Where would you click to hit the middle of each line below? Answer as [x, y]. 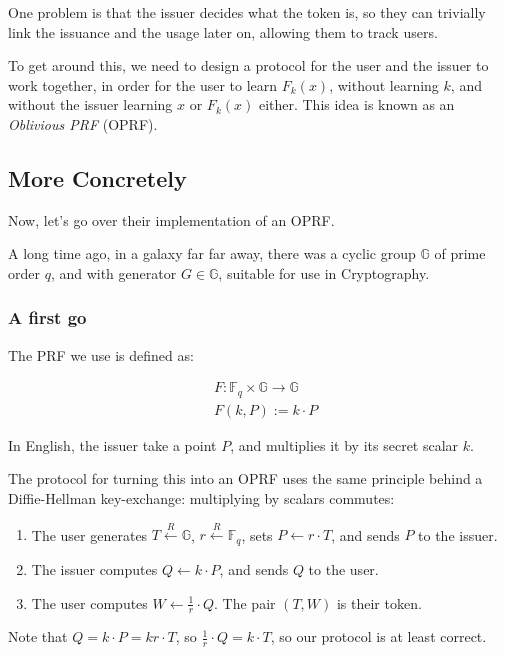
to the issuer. [458, 534]
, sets [257, 534]
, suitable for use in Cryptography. [324, 272]
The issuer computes [94, 568]
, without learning [384, 84]
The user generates [89, 534]
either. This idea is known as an [356, 104]
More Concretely [97, 177]
